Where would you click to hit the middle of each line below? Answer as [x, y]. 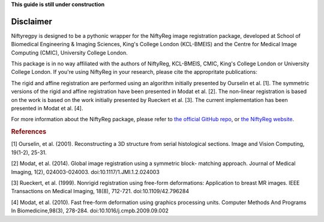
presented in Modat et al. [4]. [47, 109]
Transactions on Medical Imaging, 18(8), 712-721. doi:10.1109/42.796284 [100, 191]
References [29, 132]
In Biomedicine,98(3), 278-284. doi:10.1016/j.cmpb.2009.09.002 [90, 211]
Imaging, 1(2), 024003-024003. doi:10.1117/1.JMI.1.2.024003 [85, 172]
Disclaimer [31, 21]
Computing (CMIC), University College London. [70, 52]
